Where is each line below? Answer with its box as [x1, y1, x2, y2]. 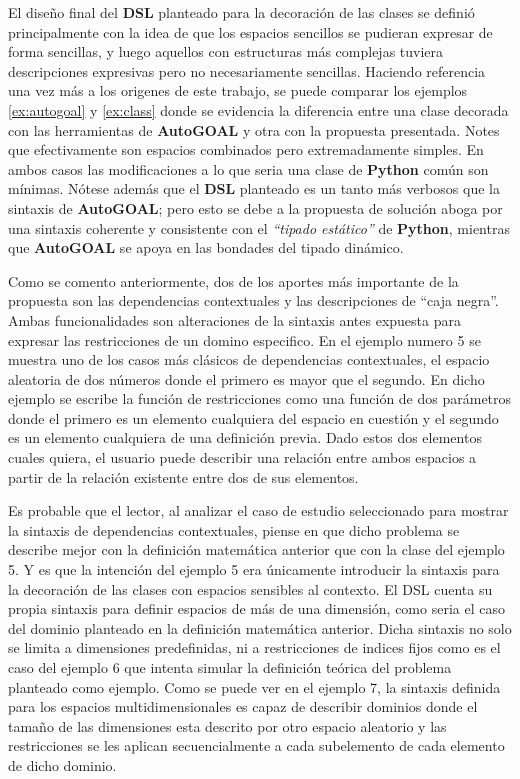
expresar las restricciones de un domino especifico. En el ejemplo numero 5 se [8, 329, 481, 350]
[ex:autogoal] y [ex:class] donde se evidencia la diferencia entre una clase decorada [8, 99, 509, 120]
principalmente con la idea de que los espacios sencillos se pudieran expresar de [8, 21, 493, 42]
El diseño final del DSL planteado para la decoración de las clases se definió [8, 2, 475, 22]
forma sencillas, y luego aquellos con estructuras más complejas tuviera [8, 41, 444, 62]
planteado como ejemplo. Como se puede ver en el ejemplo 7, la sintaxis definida [8, 676, 501, 697]
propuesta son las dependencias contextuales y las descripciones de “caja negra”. [8, 290, 499, 311]
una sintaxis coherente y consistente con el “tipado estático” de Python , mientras [8, 217, 510, 238]
